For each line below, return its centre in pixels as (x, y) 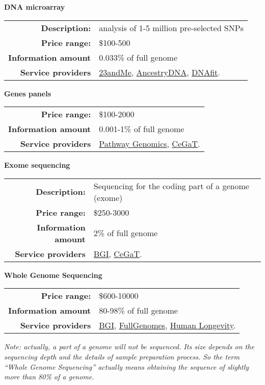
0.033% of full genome (138, 57)
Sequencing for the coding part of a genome (171, 186)
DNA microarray (35, 7)
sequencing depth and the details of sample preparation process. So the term (122, 356)
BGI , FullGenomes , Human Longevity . (167, 325)
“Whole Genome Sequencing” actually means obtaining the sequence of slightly (127, 366)
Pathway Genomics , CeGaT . (150, 144)
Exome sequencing (37, 165)
